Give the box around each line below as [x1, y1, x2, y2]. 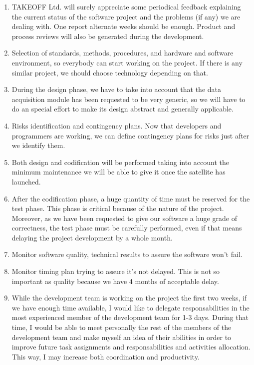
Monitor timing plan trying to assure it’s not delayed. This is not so [11, 266, 220, 276]
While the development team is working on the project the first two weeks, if [11, 292, 247, 303]
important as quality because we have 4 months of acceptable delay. [11, 275, 219, 286]
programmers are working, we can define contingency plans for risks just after [11, 130, 250, 140]
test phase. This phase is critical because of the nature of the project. [11, 203, 224, 213]
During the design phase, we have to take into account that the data [11, 84, 221, 94]
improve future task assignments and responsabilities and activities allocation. [11, 341, 251, 352]
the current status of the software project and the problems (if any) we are [11, 11, 241, 21]
